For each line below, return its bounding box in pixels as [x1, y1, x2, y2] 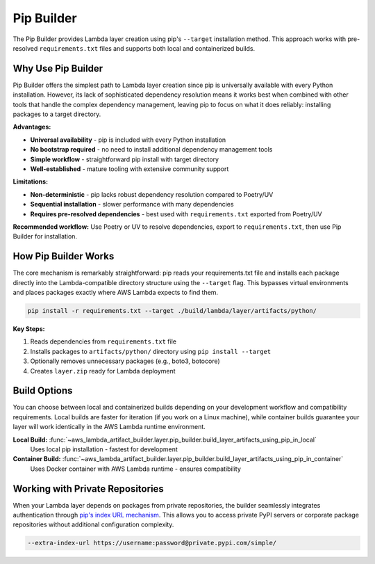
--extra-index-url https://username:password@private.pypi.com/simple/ [27, 539, 277, 547]
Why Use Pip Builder [12, 63, 103, 74]
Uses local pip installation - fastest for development [30, 445, 178, 453]
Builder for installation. [12, 232, 78, 241]
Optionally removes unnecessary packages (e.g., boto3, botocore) [30, 357, 220, 365]
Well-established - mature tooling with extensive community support [30, 164, 229, 173]
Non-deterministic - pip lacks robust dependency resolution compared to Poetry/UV [30, 190, 274, 198]
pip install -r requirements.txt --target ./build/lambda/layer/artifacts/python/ [27, 307, 317, 314]
